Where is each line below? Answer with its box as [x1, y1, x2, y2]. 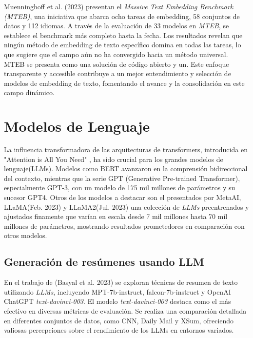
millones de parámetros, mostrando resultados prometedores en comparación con [4, 220, 245, 231]
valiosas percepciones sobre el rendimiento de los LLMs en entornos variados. [4, 325, 234, 335]
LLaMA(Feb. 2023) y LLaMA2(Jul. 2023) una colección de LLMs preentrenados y [4, 201, 249, 212]
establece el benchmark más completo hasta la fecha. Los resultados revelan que [4, 30, 243, 40]
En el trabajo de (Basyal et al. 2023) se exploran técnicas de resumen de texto [4, 277, 238, 287]
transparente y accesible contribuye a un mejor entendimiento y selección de [4, 68, 231, 79]
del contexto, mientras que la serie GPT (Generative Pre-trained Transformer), [4, 173, 240, 183]
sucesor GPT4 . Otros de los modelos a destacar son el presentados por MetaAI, [4, 192, 241, 202]
